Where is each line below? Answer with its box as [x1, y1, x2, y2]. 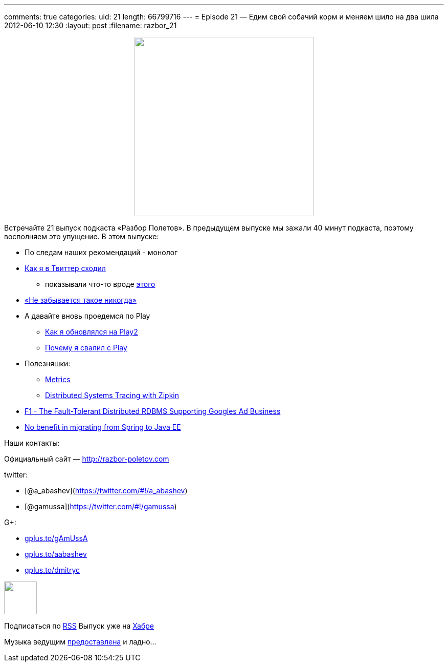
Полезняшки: [25, 359, 71, 368]
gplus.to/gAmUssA [25, 534, 88, 543]
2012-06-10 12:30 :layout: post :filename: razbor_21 [4, 21, 177, 30]
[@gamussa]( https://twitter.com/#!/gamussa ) [25, 502, 177, 511]
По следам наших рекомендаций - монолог [25, 248, 178, 257]
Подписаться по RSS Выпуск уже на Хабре [4, 621, 154, 630]
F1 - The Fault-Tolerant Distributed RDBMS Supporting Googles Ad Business [25, 407, 281, 415]
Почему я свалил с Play [45, 343, 127, 352]
